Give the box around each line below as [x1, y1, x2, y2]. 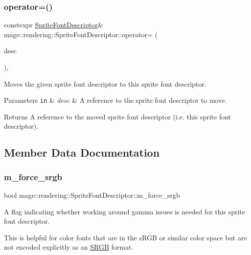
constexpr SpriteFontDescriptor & [4, 20, 103, 30]
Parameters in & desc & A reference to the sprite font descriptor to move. [4, 95, 227, 105]
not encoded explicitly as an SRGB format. [4, 242, 134, 252]
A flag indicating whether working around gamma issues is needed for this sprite [4, 206, 245, 216]
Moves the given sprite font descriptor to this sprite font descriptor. [4, 78, 206, 89]
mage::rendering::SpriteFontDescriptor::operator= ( [4, 29, 158, 39]
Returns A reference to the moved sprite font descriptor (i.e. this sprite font [4, 111, 231, 121]
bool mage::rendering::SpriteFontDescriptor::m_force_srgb [4, 190, 180, 200]
